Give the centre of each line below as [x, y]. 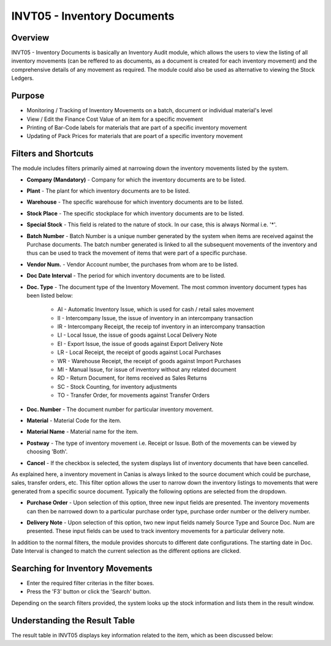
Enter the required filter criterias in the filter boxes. [90, 583]
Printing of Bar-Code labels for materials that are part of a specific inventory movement [137, 127]
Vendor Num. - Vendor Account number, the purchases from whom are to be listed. [132, 264]
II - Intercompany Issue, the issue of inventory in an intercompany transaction [155, 318]
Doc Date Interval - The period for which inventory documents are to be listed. [126, 275]
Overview [30, 38]
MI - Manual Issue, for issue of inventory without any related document [147, 370]
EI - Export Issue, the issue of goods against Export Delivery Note [140, 344]
